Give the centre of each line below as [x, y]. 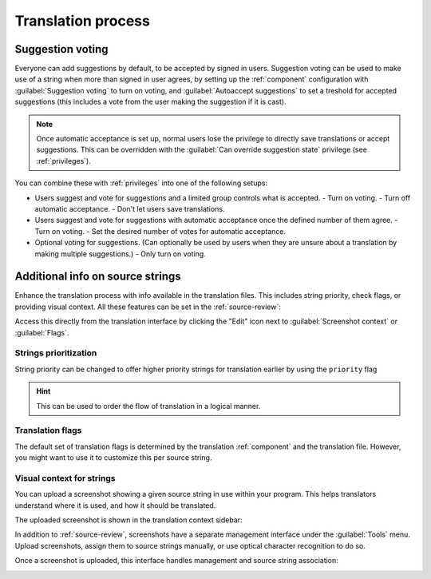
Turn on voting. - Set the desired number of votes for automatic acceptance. [160, 231]
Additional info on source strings [98, 277]
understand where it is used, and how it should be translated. [115, 505]
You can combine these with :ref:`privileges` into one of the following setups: [141, 183]
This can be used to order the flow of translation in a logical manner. [148, 406]
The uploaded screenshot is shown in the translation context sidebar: [129, 520]
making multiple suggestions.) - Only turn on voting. [121, 254]
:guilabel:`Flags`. [42, 332]
